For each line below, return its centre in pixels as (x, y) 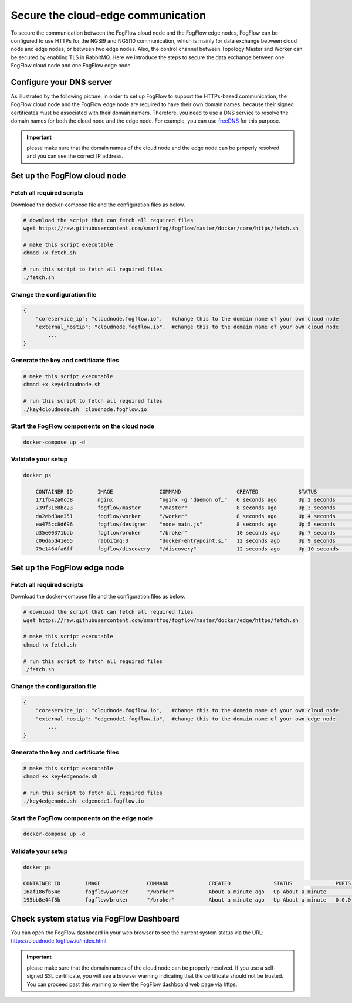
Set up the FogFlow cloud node (68, 176)
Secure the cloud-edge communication (109, 15)
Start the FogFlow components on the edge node (82, 818)
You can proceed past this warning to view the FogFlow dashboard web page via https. (132, 984)
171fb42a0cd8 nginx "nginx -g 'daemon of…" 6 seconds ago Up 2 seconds (185, 500)
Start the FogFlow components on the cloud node (83, 426)
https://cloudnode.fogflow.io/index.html (59, 941)
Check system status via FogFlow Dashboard (95, 918)
